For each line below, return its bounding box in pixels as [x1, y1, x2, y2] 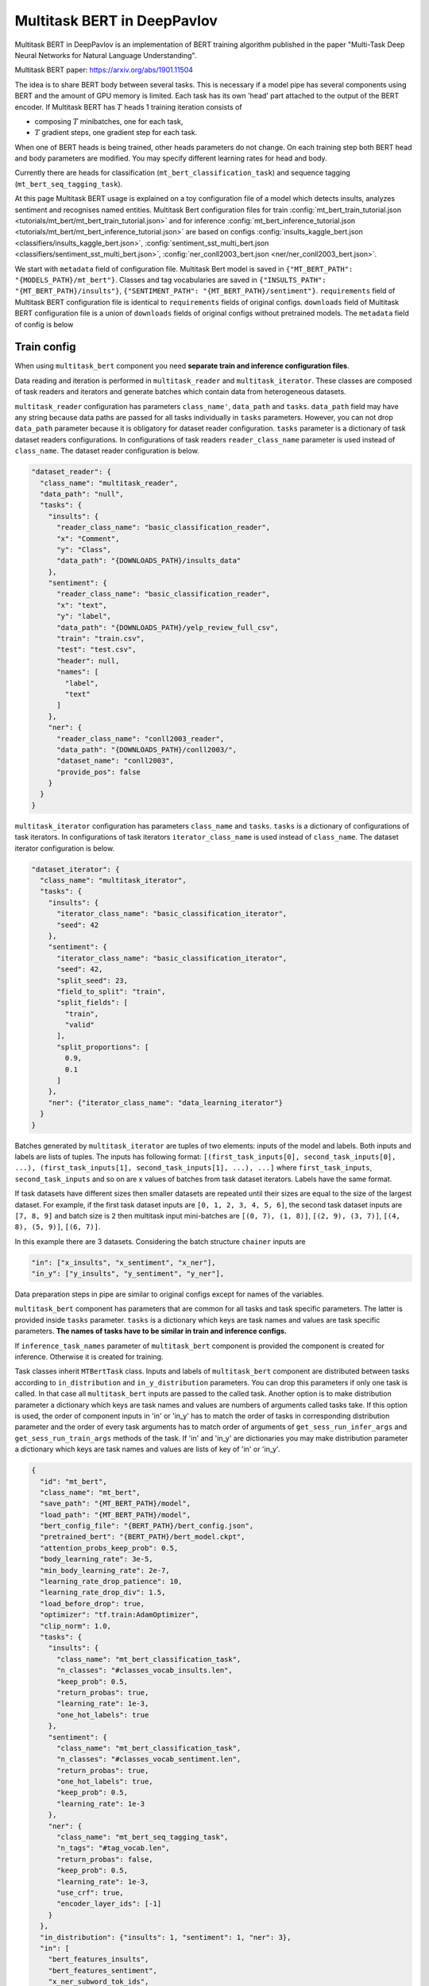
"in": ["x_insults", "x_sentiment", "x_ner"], [31, 1258, 216, 1267]
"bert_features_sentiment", [48, 1966, 158, 1975]
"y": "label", [56, 612, 111, 621]
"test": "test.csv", [56, 645, 137, 655]
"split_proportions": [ [56, 1042, 149, 1052]
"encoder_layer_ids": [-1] [56, 1899, 162, 1908]
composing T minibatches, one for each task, [34, 116, 184, 126]
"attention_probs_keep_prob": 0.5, [40, 1544, 179, 1552]
